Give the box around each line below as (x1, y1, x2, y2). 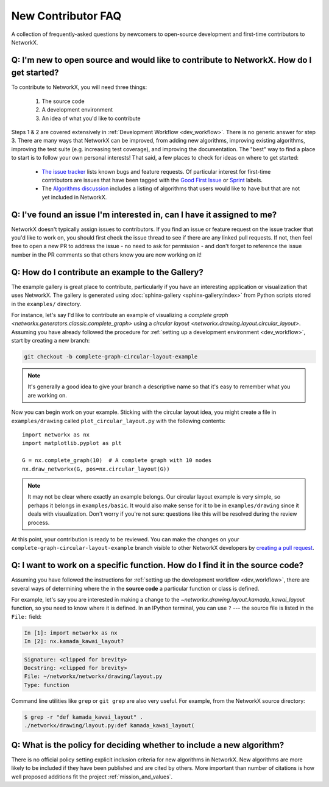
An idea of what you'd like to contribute (41, 115, 141, 122)
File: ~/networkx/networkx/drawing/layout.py (24, 673, 163, 680)
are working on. (27, 391, 67, 399)
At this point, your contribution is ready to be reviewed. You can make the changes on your (11, 535, 239, 543)
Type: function (24, 682, 69, 688)
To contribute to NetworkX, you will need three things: (11, 84, 147, 91)
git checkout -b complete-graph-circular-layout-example (24, 354, 198, 360)
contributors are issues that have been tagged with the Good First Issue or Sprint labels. (41, 176, 263, 183)
